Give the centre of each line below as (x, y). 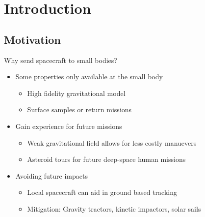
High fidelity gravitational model (76, 93)
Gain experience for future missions (69, 126)
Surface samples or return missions (79, 109)
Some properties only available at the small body (89, 77)
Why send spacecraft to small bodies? (61, 60)
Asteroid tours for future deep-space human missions (106, 159)
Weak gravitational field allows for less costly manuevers (112, 142)
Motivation (32, 39)
